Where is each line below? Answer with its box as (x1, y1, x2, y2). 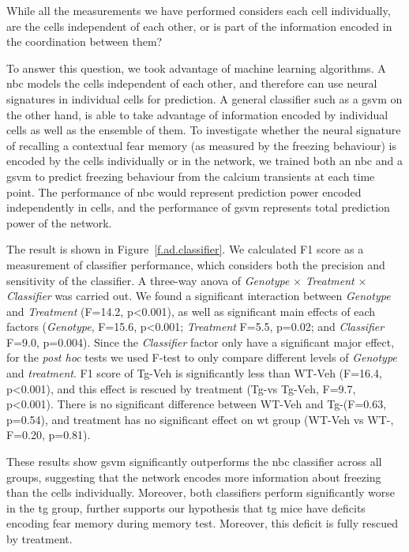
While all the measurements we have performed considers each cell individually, (6, 2, 391, 18)
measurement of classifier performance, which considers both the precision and (6, 256, 385, 272)
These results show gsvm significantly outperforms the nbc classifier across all (6, 453, 382, 470)
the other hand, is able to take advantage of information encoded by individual (6, 106, 388, 122)
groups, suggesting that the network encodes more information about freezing (6, 468, 381, 485)
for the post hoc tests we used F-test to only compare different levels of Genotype (6, 349, 397, 366)
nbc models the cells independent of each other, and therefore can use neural (6, 75, 377, 92)
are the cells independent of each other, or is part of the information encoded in (6, 17, 392, 34)
